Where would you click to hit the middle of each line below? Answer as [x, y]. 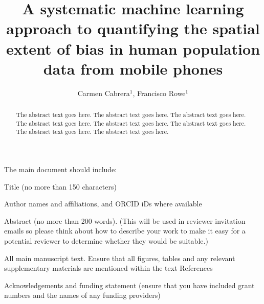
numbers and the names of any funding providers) [82, 295]
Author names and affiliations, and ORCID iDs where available [103, 204]
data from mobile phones [133, 68]
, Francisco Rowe [159, 93]
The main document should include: [61, 169]
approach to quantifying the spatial [133, 28]
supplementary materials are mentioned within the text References [108, 268]
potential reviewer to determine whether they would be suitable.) [106, 241]
